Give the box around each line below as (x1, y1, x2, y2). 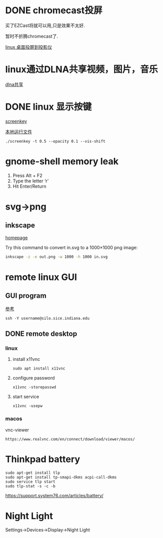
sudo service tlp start (5, 479, 56, 484)
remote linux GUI (5, 271, 77, 283)
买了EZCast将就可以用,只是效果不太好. (5, 22, 85, 28)
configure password (12, 375, 55, 381)
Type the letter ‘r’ (12, 178, 49, 184)
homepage (5, 234, 28, 241)
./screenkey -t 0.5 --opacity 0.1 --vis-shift (5, 139, 106, 144)
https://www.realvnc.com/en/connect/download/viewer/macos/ (5, 436, 136, 442)
